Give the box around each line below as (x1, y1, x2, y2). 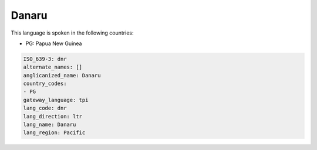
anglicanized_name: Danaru (23, 72, 101, 79)
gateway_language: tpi (23, 97, 89, 103)
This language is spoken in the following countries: (11, 29, 134, 36)
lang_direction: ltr (23, 113, 82, 120)
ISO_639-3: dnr (23, 56, 67, 62)
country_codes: (23, 80, 67, 87)
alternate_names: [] (23, 64, 82, 70)
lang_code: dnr (23, 105, 67, 111)
